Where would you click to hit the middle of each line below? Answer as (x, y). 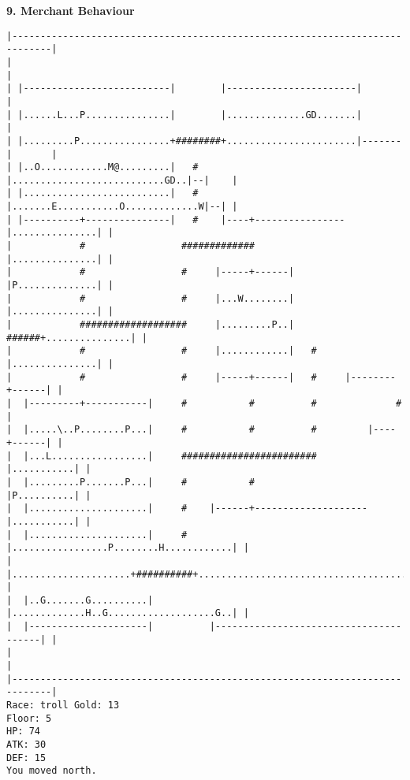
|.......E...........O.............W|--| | (122, 207)
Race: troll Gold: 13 (63, 706)
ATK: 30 (26, 745)
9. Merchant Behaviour (71, 10)
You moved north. (52, 771)
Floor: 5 (29, 718)
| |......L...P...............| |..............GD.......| (184, 115)
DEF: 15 (26, 758)
